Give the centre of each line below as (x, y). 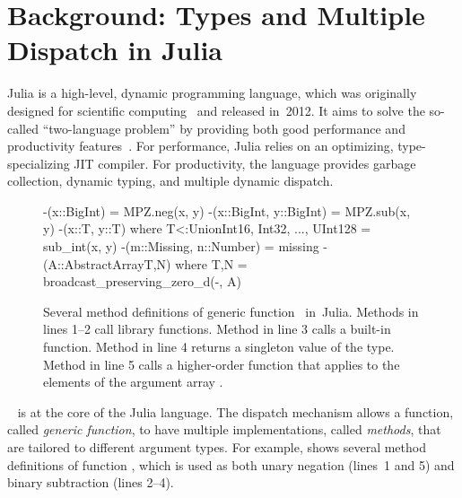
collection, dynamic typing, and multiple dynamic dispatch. (170, 181)
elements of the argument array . (133, 382)
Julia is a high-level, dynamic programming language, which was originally (212, 93)
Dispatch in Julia (115, 50)
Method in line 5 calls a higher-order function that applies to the (222, 364)
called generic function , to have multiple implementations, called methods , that (224, 429)
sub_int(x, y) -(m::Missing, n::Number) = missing (181, 246)
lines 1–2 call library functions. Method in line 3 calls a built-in (217, 329)
